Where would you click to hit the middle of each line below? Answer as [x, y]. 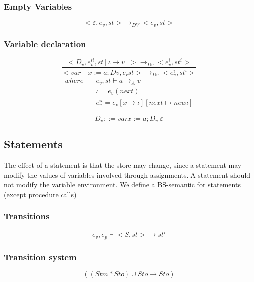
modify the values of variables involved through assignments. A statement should [127, 175]
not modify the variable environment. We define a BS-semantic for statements [122, 184]
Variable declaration [45, 43]
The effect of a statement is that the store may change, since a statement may [123, 165]
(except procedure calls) [40, 194]
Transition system [40, 256]
